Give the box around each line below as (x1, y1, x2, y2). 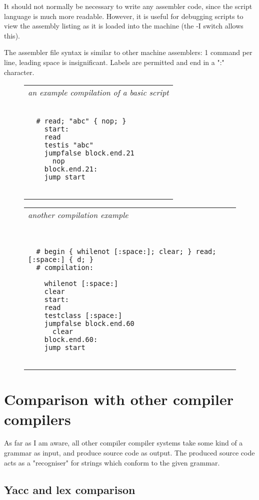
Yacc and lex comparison (4, 481, 135, 497)
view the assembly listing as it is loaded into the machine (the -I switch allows (4, 20, 243, 31)
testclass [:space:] (44, 311, 122, 320)
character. (4, 66, 34, 77)
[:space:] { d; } (28, 255, 93, 264)
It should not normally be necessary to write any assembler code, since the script (4, 1, 252, 11)
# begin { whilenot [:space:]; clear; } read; (36, 247, 216, 256)
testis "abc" (44, 141, 93, 149)
